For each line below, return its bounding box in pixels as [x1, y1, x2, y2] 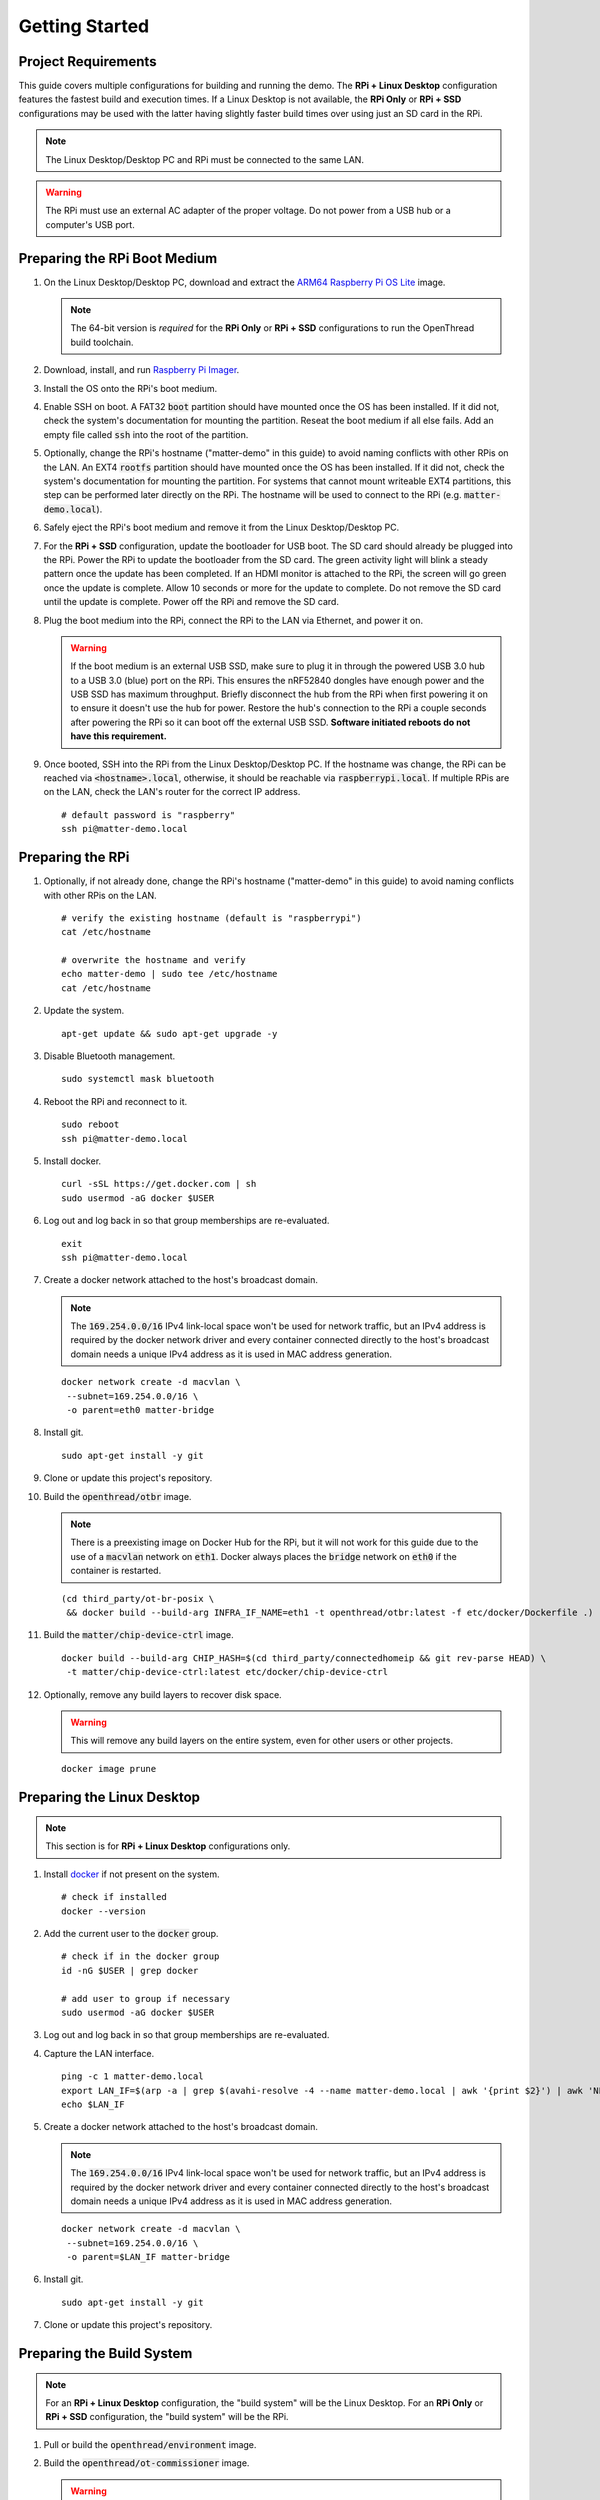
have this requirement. [70, 730, 167, 742]
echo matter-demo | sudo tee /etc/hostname [61, 968, 278, 980]
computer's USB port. [45, 218, 135, 230]
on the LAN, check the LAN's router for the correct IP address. [43, 786, 301, 798]
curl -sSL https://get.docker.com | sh [61, 1178, 257, 1190]
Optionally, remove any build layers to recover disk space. [43, 1688, 282, 1700]
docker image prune [61, 1763, 157, 1774]
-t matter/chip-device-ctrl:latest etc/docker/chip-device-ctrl [66, 1666, 389, 1678]
